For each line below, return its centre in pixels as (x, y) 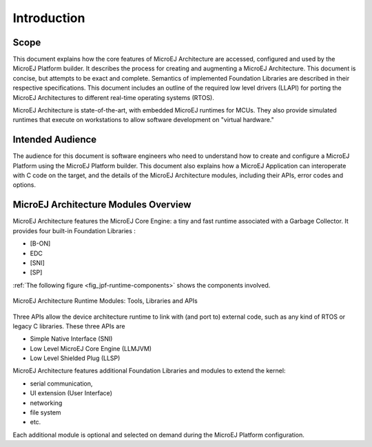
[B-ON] (40, 244)
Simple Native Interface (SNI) (71, 339)
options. (24, 185)
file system (45, 413)
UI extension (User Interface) (71, 393)
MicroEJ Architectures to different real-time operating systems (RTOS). (114, 97)
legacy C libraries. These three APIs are (69, 326)
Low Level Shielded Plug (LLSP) (75, 358)
